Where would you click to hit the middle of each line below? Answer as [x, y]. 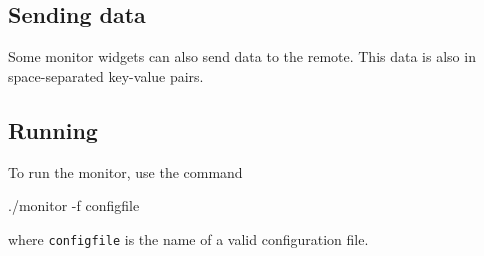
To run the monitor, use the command [125, 171]
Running [53, 129]
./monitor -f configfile [74, 205]
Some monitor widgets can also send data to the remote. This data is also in [242, 56]
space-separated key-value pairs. [106, 75]
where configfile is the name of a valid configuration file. [188, 238]
